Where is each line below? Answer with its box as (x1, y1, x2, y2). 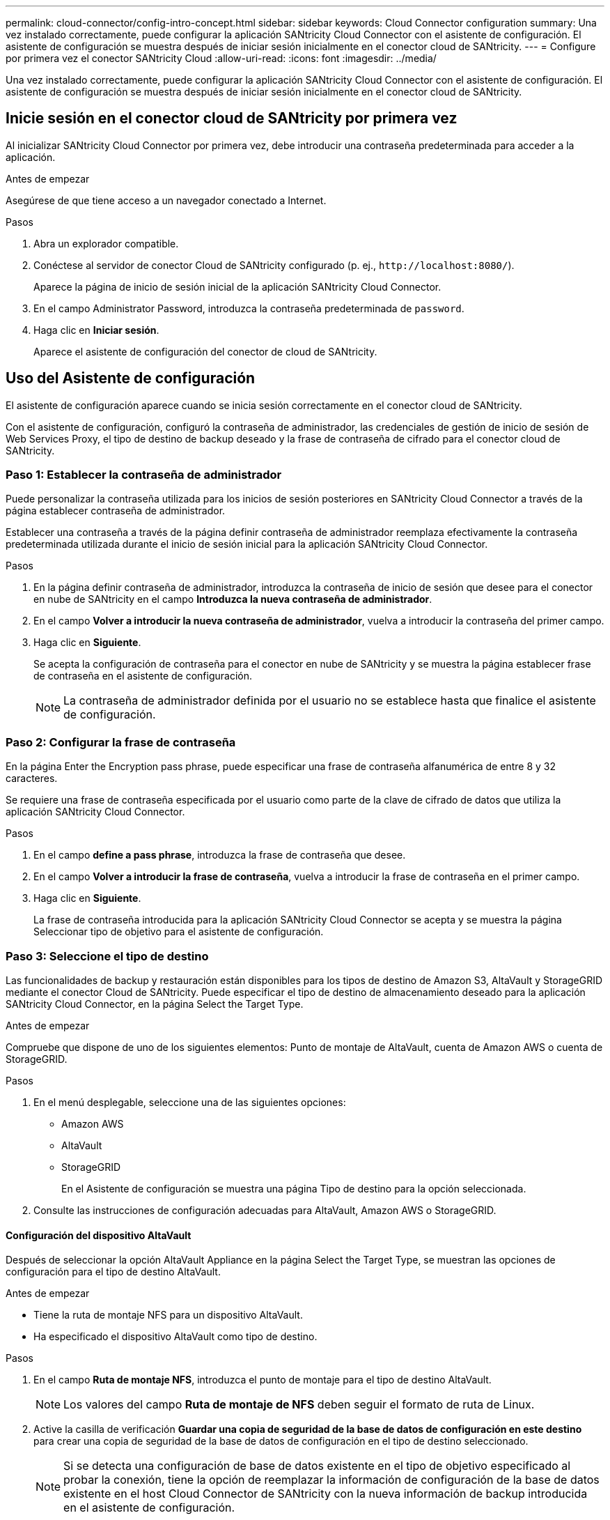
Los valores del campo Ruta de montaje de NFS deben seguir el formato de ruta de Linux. (63, 1397, 535, 1412)
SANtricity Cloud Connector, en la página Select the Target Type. (6, 997, 304, 1010)
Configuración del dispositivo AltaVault (6, 1229, 191, 1241)
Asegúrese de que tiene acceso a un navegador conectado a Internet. (6, 194, 327, 206)
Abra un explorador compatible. (33, 237, 179, 250)
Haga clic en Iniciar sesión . (33, 323, 159, 336)
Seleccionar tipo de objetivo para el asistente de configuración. (33, 926, 324, 938)
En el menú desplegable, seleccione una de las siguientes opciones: (33, 1096, 346, 1108)
